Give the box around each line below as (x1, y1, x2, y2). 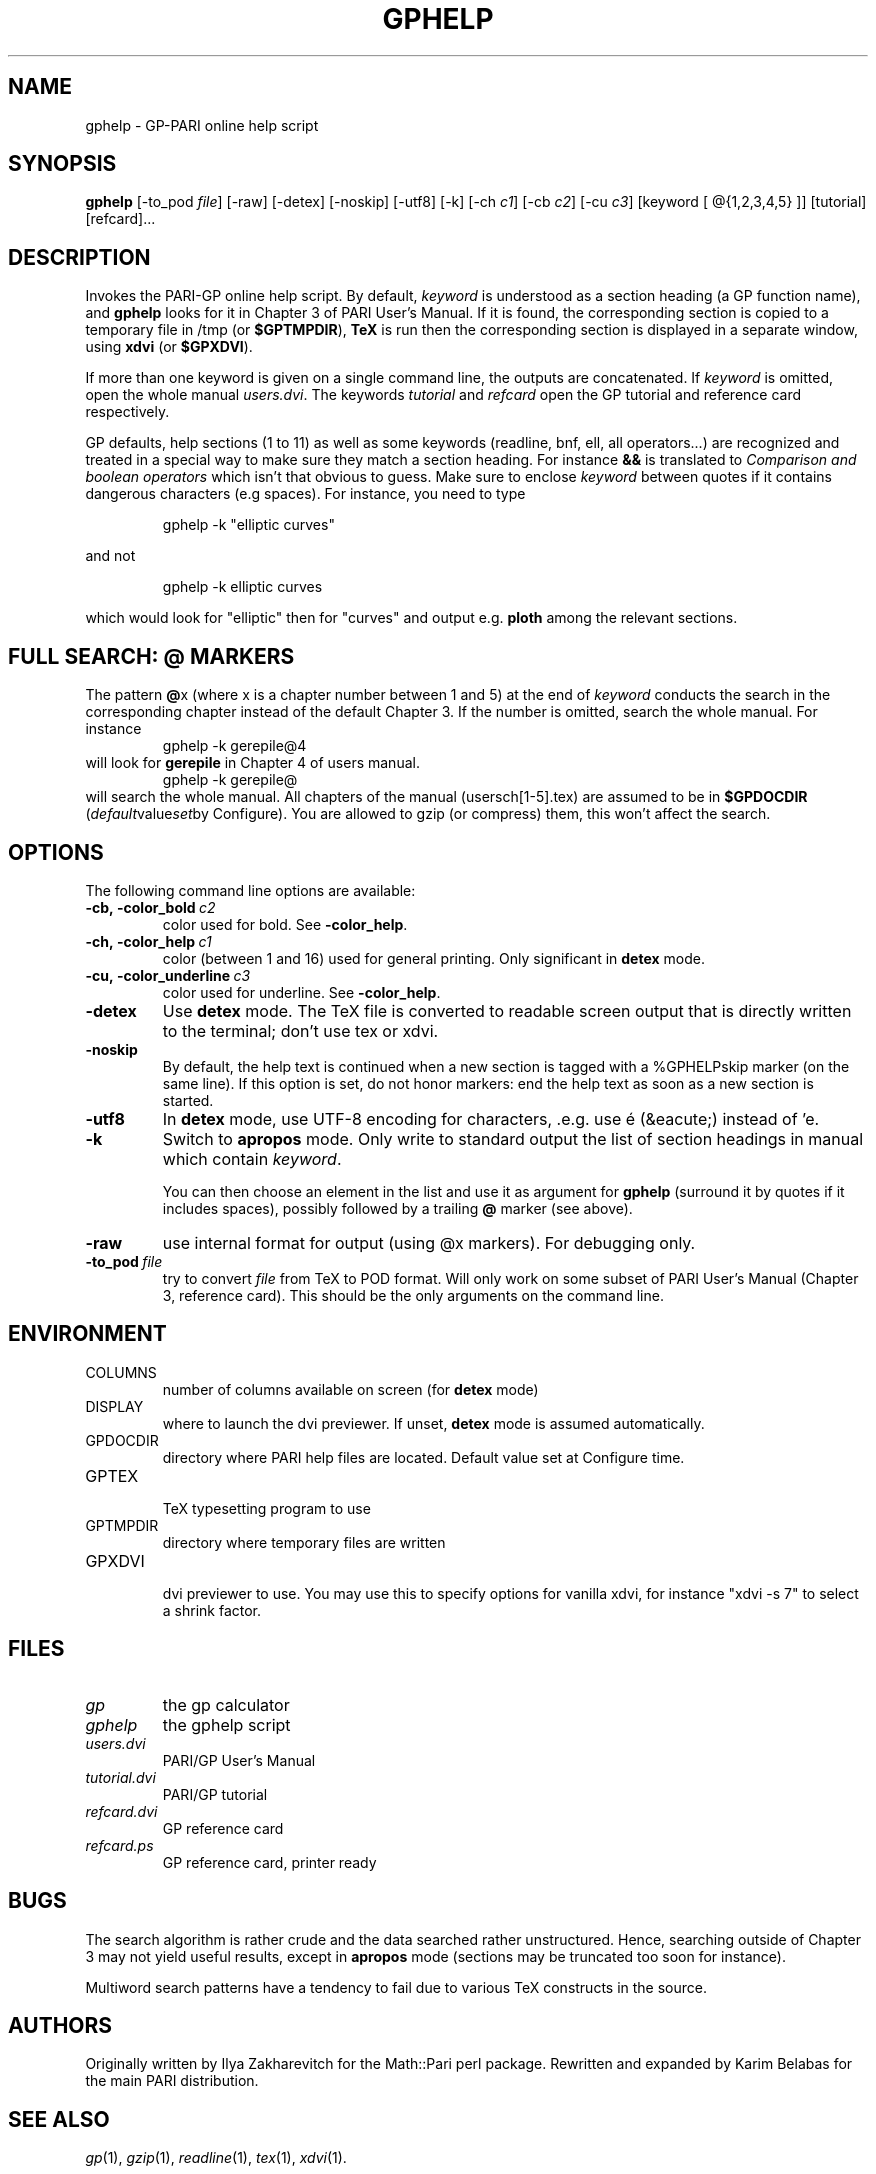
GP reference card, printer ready (162, 1853, 377, 1871)
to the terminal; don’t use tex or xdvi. (162, 1020, 439, 1041)
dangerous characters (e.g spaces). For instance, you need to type (85, 485, 526, 503)
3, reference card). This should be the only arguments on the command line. (162, 1286, 664, 1304)
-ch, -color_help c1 (85, 932, 212, 950)
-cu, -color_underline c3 (85, 966, 251, 984)
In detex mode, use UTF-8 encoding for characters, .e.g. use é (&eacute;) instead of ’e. (162, 1108, 820, 1129)
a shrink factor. (162, 1601, 262, 1619)
